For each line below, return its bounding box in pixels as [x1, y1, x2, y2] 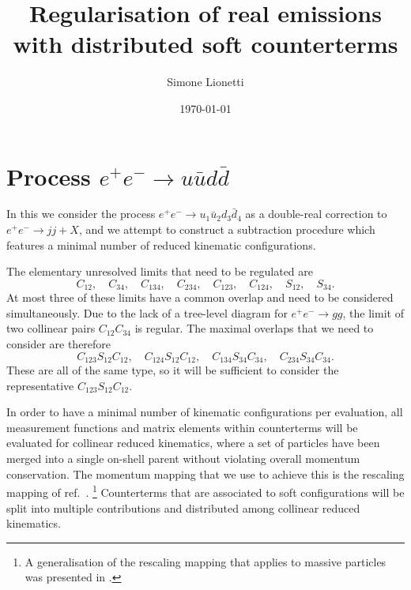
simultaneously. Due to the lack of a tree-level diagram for [6, 304, 288, 321]
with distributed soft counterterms [13, 28, 398, 60]
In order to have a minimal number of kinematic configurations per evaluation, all [6, 404, 403, 420]
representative [6, 377, 74, 393]
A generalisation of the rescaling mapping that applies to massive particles [25, 553, 386, 569]
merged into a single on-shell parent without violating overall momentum [6, 450, 360, 467]
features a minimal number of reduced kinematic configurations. [6, 236, 316, 253]
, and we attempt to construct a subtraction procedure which [78, 221, 375, 238]
